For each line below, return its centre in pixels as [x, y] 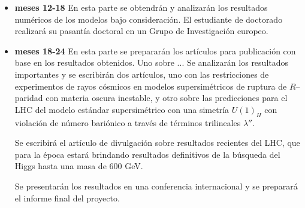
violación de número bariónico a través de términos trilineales [128, 122]
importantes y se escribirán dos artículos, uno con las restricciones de [142, 74]
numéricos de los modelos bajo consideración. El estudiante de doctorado [149, 19]
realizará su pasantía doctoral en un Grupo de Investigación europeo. [141, 31]
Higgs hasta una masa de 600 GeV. [79, 166]
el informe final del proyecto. [67, 198]
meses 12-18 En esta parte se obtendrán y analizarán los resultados [141, 7]
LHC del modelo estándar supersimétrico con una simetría [122, 109]
